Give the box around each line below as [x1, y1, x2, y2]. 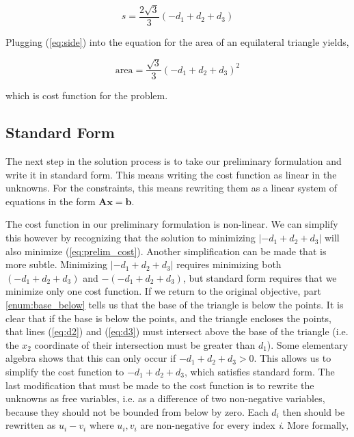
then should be [282, 404, 345, 419]
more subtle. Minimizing [5, 257, 108, 272]
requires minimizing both [176, 257, 282, 272]
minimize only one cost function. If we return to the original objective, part [5, 284, 321, 298]
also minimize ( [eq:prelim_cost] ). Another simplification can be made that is [5, 243, 327, 258]
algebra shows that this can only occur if [5, 351, 176, 365]
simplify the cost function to [5, 364, 124, 378]
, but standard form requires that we [182, 270, 337, 284]
